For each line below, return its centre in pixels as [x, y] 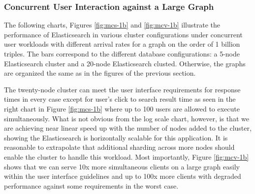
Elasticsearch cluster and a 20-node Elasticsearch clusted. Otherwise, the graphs [125, 63]
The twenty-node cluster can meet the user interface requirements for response [122, 89]
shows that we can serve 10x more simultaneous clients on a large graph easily [122, 166]
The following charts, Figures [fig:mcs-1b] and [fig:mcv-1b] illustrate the [112, 25]
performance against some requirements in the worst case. [91, 185]
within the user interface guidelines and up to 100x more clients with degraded [123, 176]
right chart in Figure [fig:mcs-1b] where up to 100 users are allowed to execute [122, 108]
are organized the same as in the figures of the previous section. [100, 73]
